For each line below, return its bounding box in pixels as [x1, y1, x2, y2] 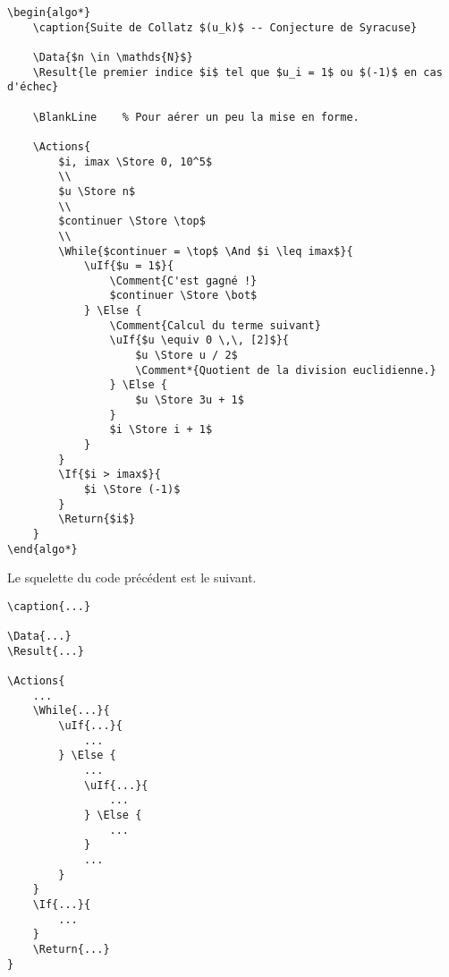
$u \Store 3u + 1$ [135, 394, 244, 407]
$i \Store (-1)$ [83, 483, 181, 496]
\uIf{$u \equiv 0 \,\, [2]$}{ [109, 334, 289, 347]
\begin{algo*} [7, 6, 91, 19]
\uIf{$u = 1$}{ [83, 259, 174, 273]
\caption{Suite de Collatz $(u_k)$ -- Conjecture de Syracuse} [32, 21, 418, 34]
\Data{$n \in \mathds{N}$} [32, 50, 193, 64]
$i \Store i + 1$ [109, 423, 213, 437]
